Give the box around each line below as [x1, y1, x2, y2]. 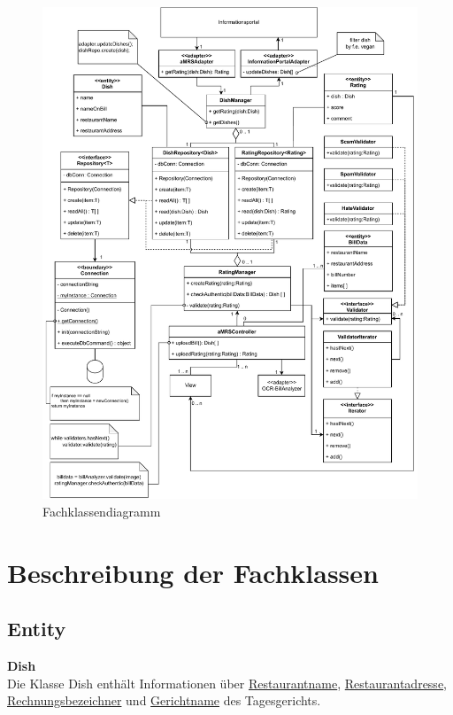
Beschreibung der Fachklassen [7, 554, 379, 590]
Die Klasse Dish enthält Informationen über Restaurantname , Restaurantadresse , [7, 673, 447, 692]
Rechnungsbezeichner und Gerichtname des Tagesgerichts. [7, 691, 321, 710]
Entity [7, 615, 66, 642]
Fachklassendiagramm [42, 501, 161, 520]
